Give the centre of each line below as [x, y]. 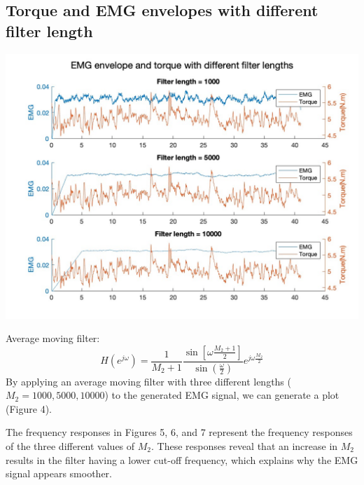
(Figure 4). [29, 408]
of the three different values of [70, 446]
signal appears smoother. [59, 473]
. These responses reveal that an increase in [245, 446]
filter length [49, 30]
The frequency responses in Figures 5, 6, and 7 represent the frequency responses [179, 432]
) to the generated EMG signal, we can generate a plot [222, 395]
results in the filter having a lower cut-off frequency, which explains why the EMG [182, 459]
